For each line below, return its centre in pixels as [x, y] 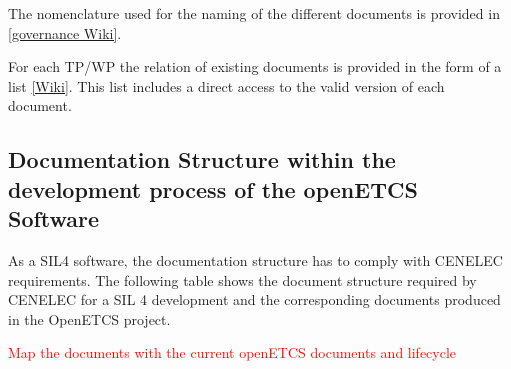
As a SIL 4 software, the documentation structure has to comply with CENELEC [255, 259]
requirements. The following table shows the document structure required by [242, 279]
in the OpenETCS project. [89, 318]
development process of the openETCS [213, 188]
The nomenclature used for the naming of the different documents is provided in [254, 13]
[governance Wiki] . [65, 32]
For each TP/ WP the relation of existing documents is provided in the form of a [255, 66]
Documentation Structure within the [202, 159]
